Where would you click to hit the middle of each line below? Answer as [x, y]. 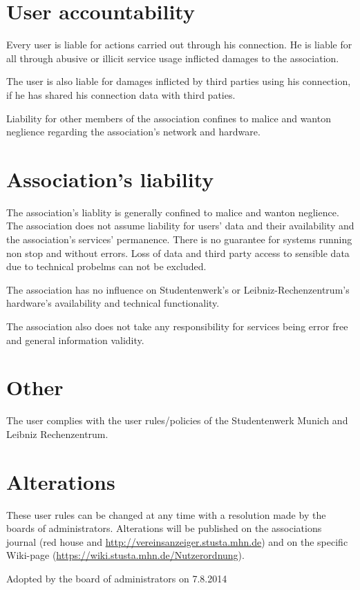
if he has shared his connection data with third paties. [121, 94]
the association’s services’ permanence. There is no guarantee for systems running [179, 239]
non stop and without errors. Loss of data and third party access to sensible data [178, 253]
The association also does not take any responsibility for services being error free [177, 326]
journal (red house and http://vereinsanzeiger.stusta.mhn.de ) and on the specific [177, 541]
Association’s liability [110, 179]
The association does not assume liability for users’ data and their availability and [180, 226]
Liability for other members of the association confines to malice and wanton [169, 118]
